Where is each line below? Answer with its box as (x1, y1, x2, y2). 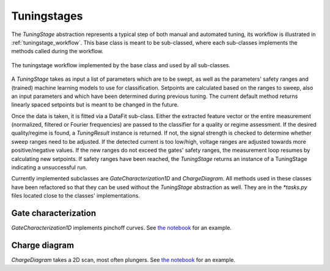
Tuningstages (11, 9, 83, 23)
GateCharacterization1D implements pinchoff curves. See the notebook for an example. (11, 224, 232, 232)
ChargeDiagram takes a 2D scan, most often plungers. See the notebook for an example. (11, 256, 235, 263)
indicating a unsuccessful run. (11, 164, 87, 171)
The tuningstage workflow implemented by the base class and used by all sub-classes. (11, 61, 230, 69)
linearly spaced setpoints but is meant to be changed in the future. (11, 101, 179, 108)
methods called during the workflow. (11, 48, 104, 55)
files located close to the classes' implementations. (11, 192, 141, 199)
